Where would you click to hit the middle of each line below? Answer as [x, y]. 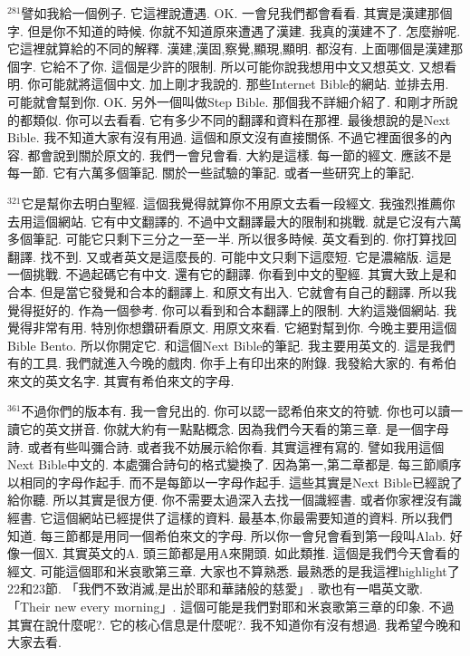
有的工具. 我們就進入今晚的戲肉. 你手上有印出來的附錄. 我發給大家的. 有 [220, 363]
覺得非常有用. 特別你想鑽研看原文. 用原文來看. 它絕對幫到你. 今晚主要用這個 [232, 328]
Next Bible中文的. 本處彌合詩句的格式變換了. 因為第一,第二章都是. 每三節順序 [235, 464]
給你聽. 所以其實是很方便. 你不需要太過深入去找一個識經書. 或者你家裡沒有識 [235, 500]
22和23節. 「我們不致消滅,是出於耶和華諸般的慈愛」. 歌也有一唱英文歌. [215, 588]
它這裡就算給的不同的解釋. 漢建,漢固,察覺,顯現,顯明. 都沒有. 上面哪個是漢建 [229, 48]
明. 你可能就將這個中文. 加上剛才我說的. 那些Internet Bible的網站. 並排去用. [228, 84]
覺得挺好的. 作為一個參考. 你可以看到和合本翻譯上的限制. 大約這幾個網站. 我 [232, 309]
